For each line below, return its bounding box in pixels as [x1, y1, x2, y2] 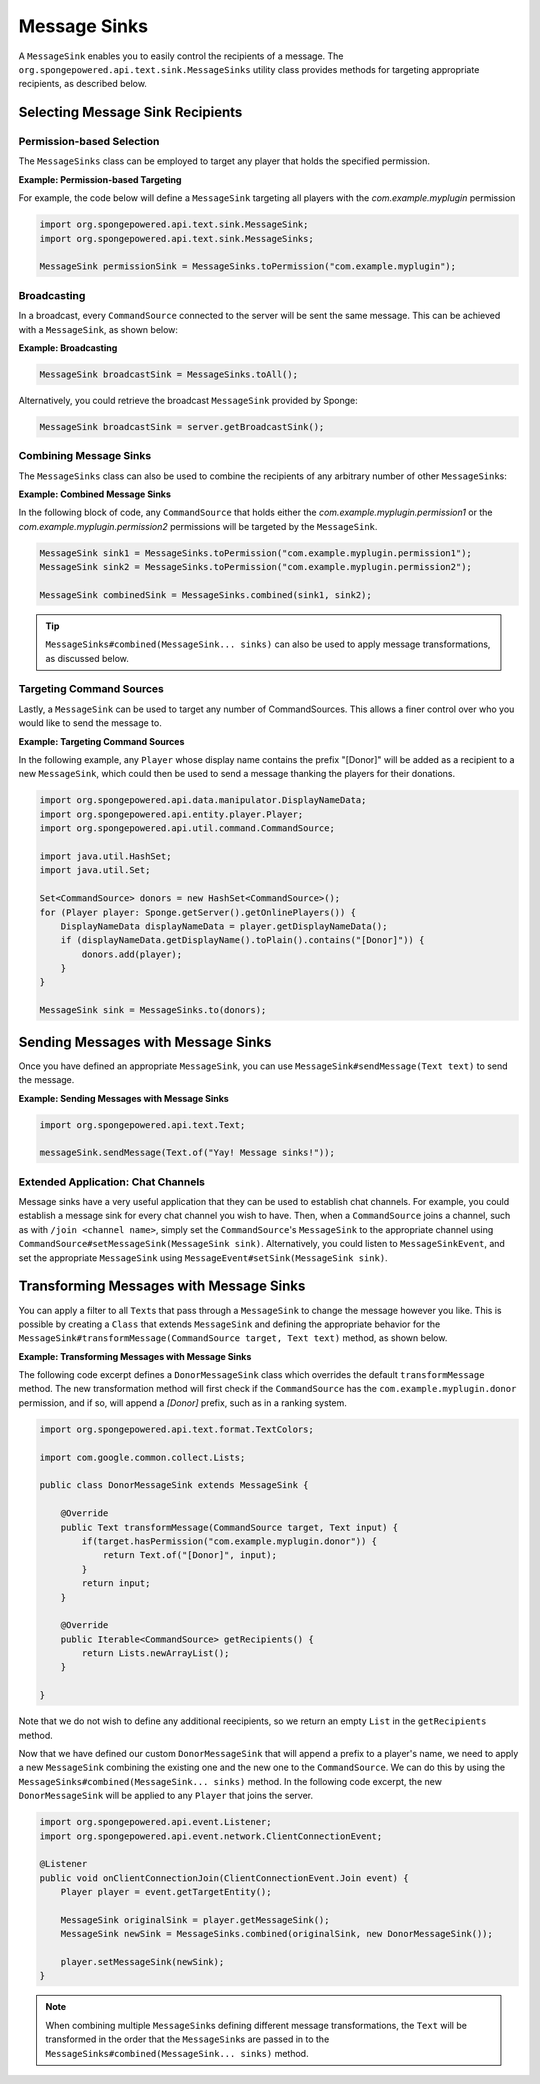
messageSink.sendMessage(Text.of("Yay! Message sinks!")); [39, 1147, 335, 1159]
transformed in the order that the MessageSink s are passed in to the [45, 2033, 330, 2045]
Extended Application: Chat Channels [18, 1175, 205, 1189]
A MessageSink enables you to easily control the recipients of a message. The [18, 50, 344, 62]
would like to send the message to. [18, 717, 162, 729]
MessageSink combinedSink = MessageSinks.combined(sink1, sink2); [39, 589, 372, 600]
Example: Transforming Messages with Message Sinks [18, 1350, 252, 1362]
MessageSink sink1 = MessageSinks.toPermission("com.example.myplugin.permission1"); [39, 547, 472, 559]
